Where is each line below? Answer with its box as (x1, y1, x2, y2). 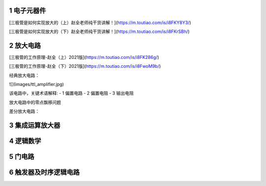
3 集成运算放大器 (9, 121, 61, 130)
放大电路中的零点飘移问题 (9, 99, 61, 105)
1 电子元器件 (9, 6, 46, 15)
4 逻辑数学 (9, 136, 41, 145)
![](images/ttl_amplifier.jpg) (9, 81, 64, 87)
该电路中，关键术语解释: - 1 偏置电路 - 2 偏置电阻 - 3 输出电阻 (9, 90, 134, 96)
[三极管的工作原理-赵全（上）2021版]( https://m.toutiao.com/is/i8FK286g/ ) (9, 54, 160, 60)
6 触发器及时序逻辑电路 (9, 168, 80, 177)
